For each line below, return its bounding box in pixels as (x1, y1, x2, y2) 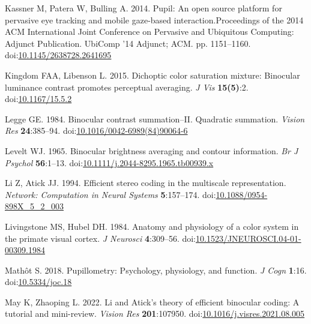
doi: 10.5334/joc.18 (5, 275, 72, 288)
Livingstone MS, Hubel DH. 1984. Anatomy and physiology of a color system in (5, 220, 299, 232)
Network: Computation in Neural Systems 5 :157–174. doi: (5, 188, 216, 200)
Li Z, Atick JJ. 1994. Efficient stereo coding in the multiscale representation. (5, 176, 286, 189)
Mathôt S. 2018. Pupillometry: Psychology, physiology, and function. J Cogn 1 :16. (5, 263, 307, 276)
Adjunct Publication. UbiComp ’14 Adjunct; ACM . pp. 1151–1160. (5, 37, 251, 49)
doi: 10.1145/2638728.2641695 (5, 49, 112, 61)
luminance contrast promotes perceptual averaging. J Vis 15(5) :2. (5, 80, 249, 93)
